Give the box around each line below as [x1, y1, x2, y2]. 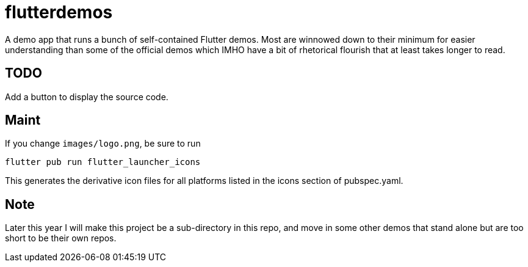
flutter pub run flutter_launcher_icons [5, 157, 201, 167]
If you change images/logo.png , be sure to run [5, 138, 201, 149]
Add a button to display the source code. [5, 91, 168, 102]
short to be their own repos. [5, 233, 117, 244]
